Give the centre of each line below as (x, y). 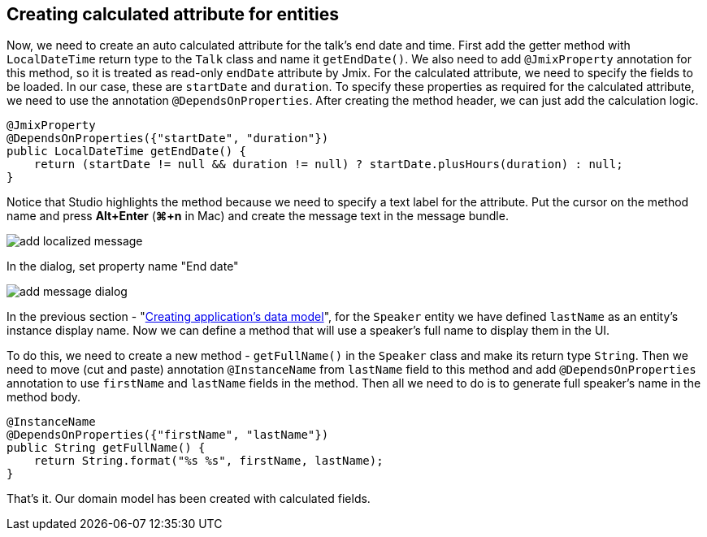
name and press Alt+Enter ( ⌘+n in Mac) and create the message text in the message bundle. (258, 216)
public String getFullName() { (106, 448)
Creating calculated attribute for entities (173, 14)
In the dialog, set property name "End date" (123, 266)
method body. (44, 397)
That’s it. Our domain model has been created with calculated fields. (189, 499)
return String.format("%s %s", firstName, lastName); (208, 461)
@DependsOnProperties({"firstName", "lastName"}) (168, 435)
